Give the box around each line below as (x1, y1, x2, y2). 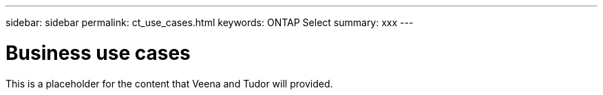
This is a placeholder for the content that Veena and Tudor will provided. (6, 77, 333, 89)
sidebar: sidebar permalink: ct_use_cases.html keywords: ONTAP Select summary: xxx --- (6, 17, 414, 28)
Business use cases (6, 41, 191, 65)
